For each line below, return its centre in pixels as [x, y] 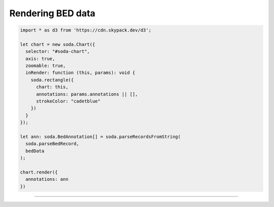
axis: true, [40, 59]
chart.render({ [39, 172]
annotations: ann [47, 179]
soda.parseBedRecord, [53, 144]
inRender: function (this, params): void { [80, 73]
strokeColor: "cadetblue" [68, 101]
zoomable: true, [46, 66]
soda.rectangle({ [52, 80]
